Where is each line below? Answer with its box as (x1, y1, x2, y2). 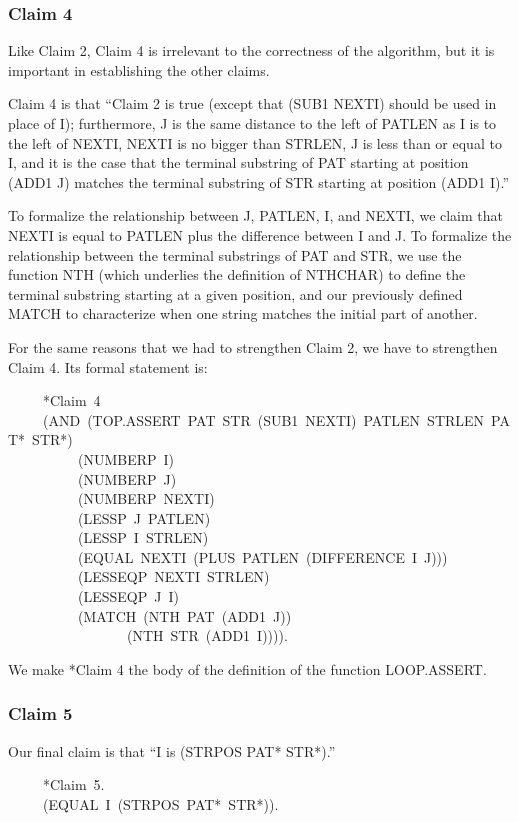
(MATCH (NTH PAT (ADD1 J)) (77, 605, 292, 626)
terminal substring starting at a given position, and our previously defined (8, 283, 463, 304)
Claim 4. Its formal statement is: (8, 356, 208, 377)
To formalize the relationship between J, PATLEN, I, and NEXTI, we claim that (8, 205, 504, 226)
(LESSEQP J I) (77, 586, 179, 607)
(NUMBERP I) (77, 448, 175, 469)
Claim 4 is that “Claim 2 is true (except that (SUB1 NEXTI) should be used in (8, 93, 497, 114)
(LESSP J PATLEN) (77, 507, 211, 528)
